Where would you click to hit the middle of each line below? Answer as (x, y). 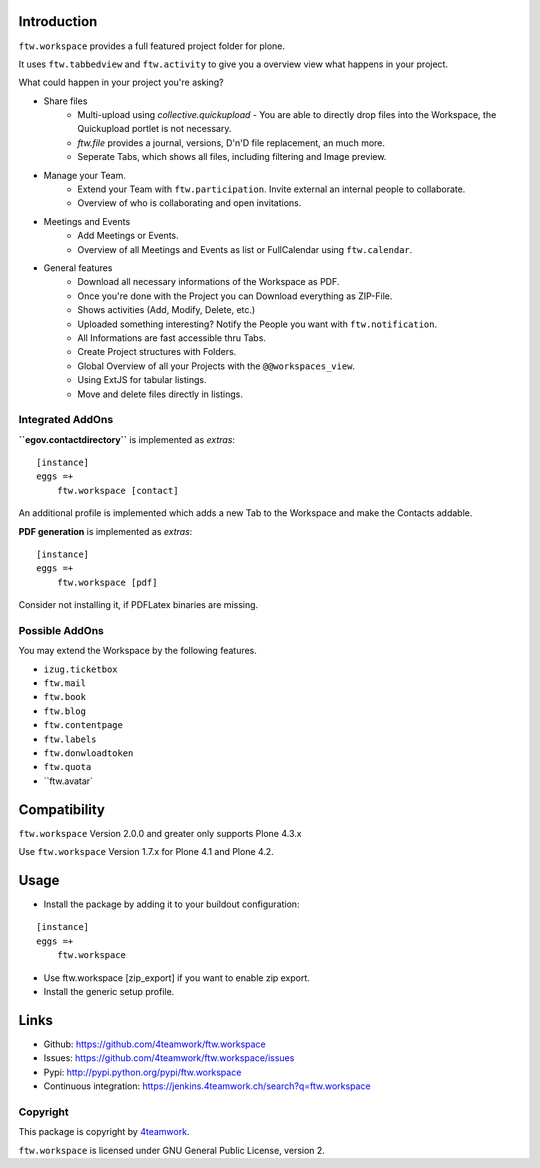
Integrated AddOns (66, 420)
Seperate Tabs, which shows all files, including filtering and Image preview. (232, 157)
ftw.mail (65, 683)
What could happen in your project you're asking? (121, 82)
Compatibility (61, 809)
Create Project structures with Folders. (157, 352)
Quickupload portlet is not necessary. (154, 129)
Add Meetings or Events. (128, 236)
